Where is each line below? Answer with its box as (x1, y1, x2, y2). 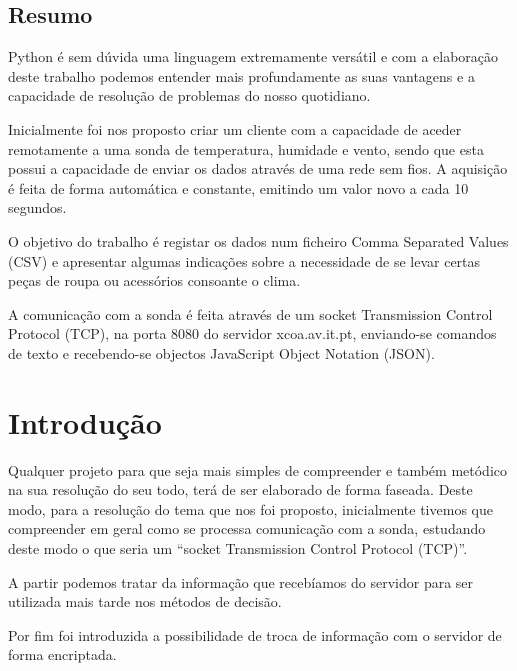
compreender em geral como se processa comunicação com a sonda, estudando (8, 518, 486, 539)
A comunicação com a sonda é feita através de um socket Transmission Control (8, 303, 493, 324)
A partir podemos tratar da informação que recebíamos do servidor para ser (8, 571, 474, 592)
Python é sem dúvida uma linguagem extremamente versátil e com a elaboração (8, 46, 499, 67)
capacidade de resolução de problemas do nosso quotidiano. (8, 85, 371, 106)
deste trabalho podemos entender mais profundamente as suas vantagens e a (8, 65, 475, 86)
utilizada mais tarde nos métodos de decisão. (8, 591, 282, 612)
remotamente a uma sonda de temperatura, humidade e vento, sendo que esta (8, 138, 484, 159)
